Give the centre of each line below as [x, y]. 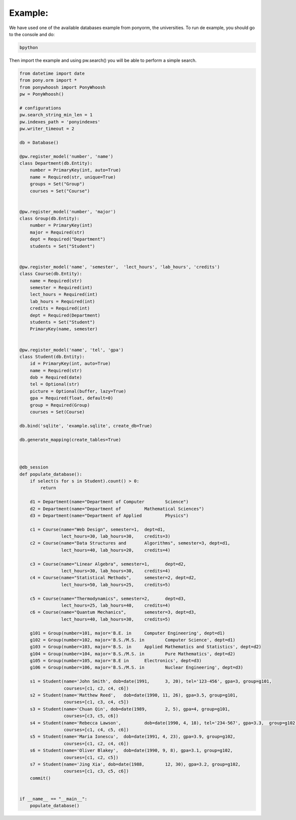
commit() [40, 778]
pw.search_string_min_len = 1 [56, 115]
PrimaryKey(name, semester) [64, 329]
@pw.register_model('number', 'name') [66, 156]
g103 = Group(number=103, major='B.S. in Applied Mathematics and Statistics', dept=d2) [146, 647]
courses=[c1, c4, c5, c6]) [96, 730]
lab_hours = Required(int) [63, 301]
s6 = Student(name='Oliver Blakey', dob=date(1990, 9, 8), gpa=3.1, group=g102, [131, 751]
